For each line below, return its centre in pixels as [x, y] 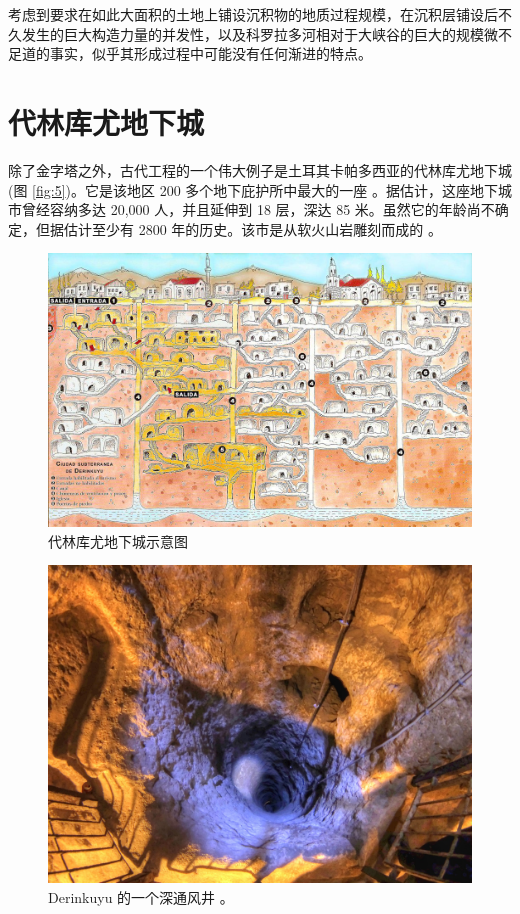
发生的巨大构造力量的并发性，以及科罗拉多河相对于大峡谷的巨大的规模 [252, 33]
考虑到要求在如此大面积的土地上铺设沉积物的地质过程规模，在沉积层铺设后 [253, 14]
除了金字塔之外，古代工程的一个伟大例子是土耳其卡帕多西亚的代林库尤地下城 [260, 169]
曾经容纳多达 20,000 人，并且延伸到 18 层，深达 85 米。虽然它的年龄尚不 [258, 209]
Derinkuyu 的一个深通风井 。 [141, 896]
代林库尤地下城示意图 [118, 540]
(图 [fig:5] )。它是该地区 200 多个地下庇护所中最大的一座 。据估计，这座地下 [253, 189]
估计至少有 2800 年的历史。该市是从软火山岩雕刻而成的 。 [252, 228]
